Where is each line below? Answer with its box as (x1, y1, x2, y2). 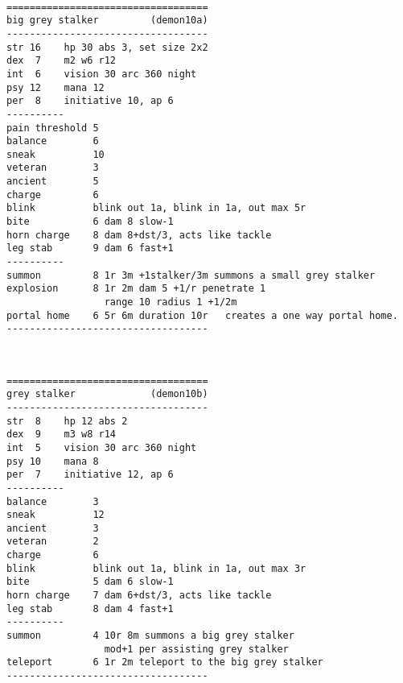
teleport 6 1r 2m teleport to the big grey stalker (6, 656, 323, 669)
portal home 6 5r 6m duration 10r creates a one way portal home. (6, 309, 398, 321)
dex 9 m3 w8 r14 (6, 428, 117, 441)
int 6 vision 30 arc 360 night (6, 68, 197, 80)
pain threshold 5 (6, 122, 99, 134)
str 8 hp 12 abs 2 (6, 415, 128, 427)
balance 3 (6, 495, 99, 507)
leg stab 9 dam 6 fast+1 (6, 242, 174, 255)
